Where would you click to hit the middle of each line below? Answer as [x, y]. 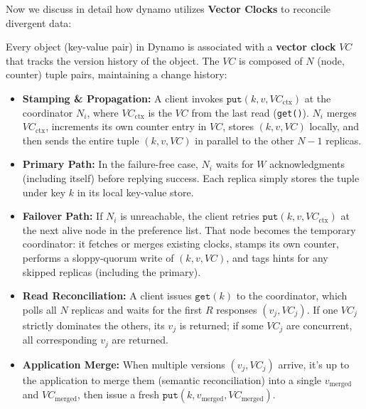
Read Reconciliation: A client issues [107, 296]
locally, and [334, 126]
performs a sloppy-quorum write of [98, 257]
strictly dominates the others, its [93, 325]
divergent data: [39, 22]
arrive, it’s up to [314, 364]
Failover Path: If [63, 216]
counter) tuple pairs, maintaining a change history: [117, 74]
